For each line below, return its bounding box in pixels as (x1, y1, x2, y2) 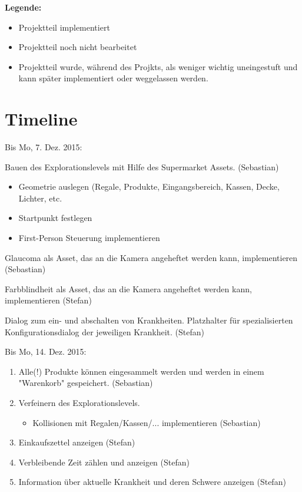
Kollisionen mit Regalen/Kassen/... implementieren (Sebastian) (32, 416, 261, 428)
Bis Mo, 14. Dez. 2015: (5, 345, 87, 358)
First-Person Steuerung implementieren (18, 232, 160, 244)
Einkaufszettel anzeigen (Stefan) (18, 436, 135, 448)
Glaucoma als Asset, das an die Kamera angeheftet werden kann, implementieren (5, 251, 298, 263)
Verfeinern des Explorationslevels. (18, 397, 140, 408)
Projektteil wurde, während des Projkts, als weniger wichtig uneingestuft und (18, 60, 298, 72)
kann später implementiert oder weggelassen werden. (18, 72, 208, 84)
